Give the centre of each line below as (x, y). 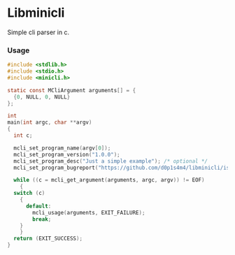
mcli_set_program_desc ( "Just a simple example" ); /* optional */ (111, 161)
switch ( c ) (29, 194)
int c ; (23, 136)
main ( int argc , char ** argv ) (50, 123)
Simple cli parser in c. (38, 32)
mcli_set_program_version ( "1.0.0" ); (67, 154)
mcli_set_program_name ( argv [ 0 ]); (62, 148)
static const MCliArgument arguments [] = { (72, 90)
